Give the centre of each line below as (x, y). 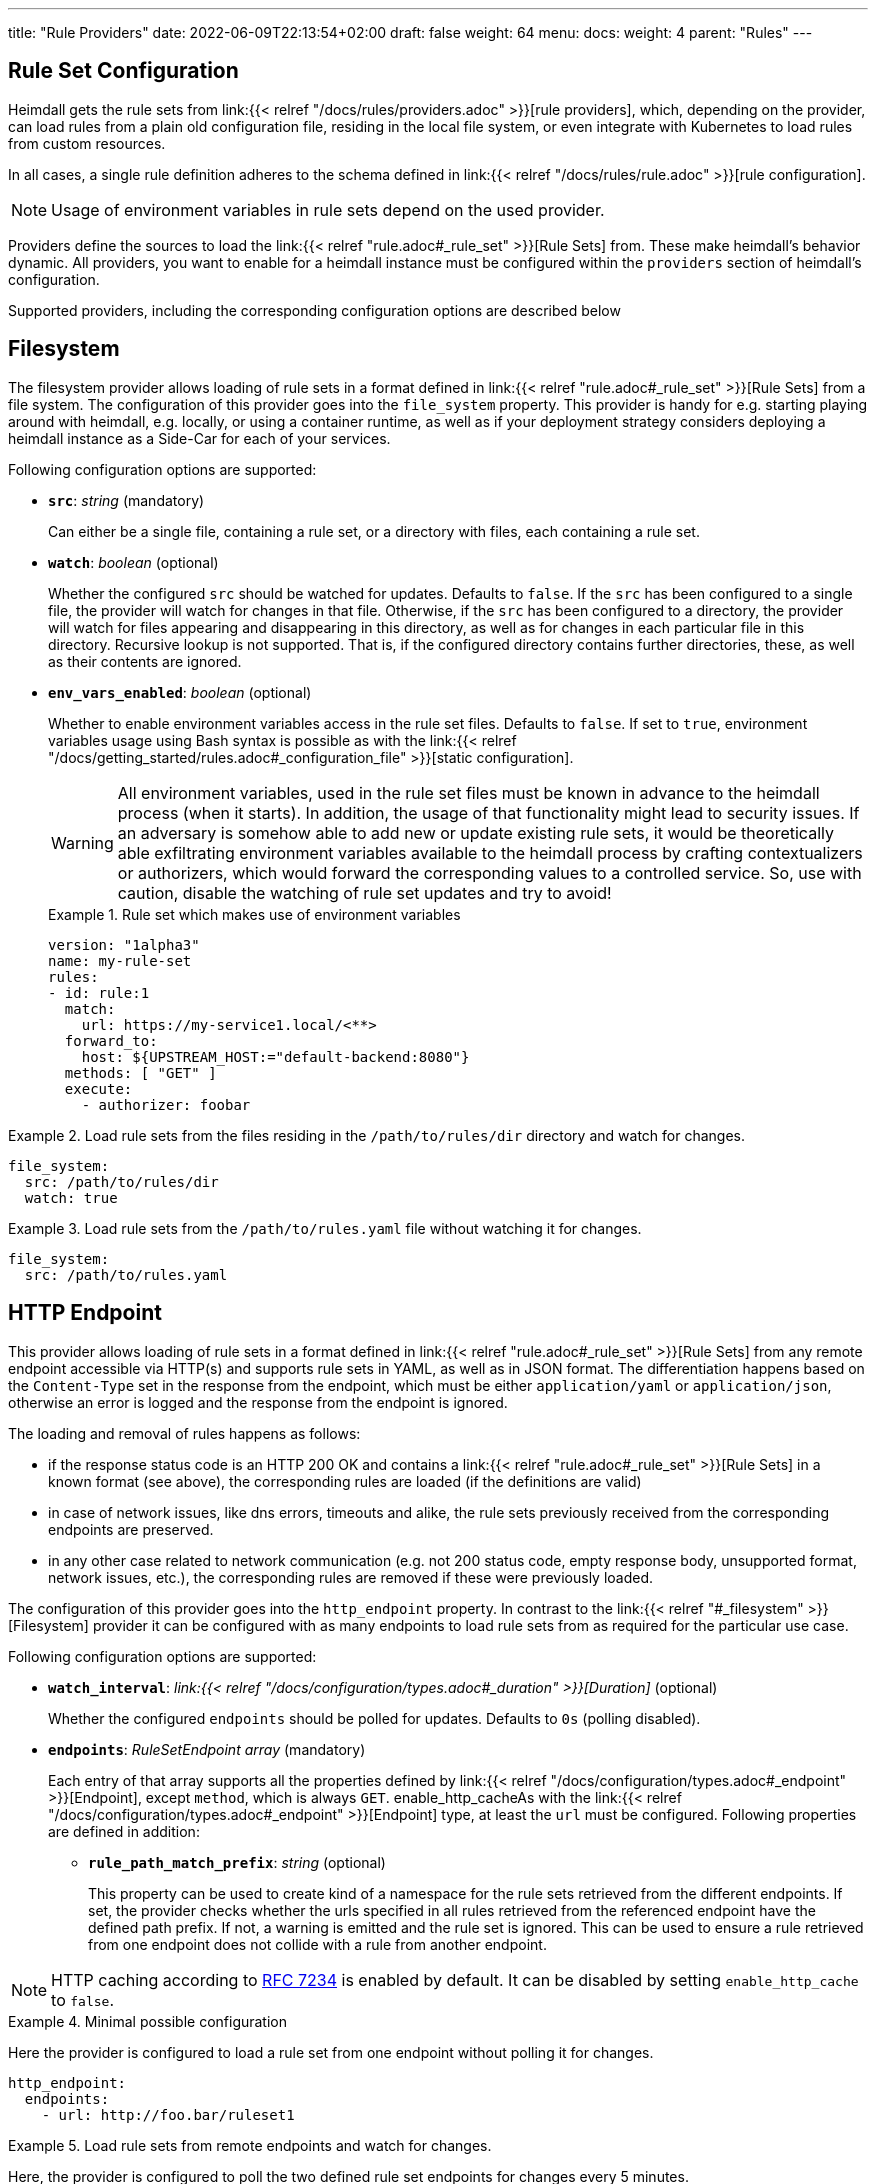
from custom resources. (87, 143)
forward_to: (111, 1040)
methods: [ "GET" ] (140, 1072)
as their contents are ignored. (145, 661)
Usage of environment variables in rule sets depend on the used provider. (328, 209)
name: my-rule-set (120, 960)
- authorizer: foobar (166, 1104)
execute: (98, 1088)
